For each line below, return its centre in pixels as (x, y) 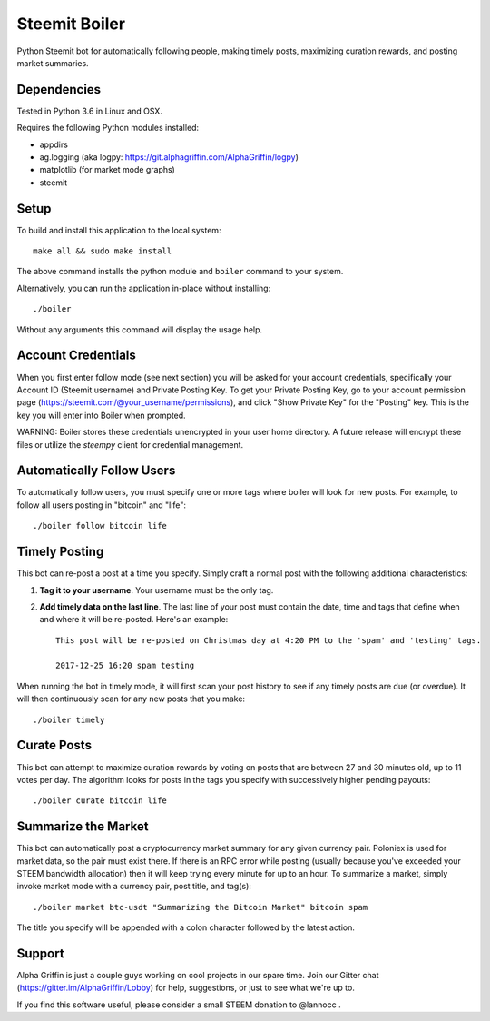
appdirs (54, 144)
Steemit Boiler (71, 24)
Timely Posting (60, 552)
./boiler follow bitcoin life (100, 526)
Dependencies (59, 89)
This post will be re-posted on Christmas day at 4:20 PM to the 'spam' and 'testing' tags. (269, 640)
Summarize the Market (83, 827)
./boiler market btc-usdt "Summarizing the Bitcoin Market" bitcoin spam (201, 907)
